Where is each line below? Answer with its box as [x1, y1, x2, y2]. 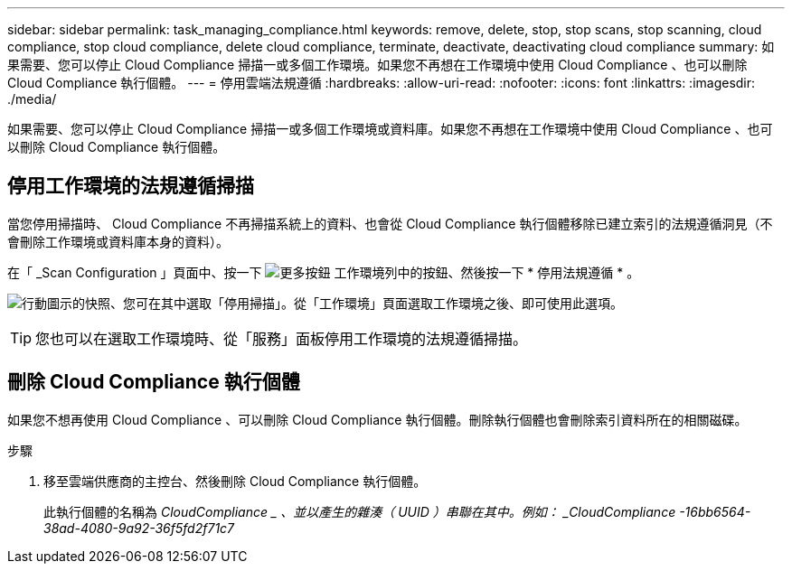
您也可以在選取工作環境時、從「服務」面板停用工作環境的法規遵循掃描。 [35, 329, 528, 348]
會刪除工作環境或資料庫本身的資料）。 [7, 233, 229, 249]
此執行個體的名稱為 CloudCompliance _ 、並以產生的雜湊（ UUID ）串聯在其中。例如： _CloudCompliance [43, 503, 676, 520]
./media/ [7, 91, 57, 107]
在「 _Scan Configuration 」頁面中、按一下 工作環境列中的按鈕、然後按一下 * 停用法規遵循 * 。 [7, 264, 640, 280]
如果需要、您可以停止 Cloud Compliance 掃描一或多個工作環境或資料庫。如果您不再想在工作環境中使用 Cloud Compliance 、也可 [7, 121, 773, 136]
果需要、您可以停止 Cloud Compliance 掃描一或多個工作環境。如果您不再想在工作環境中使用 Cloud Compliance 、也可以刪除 [7, 57, 748, 72]
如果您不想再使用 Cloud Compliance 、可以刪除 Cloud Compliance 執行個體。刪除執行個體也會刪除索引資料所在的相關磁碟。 [7, 411, 748, 427]
